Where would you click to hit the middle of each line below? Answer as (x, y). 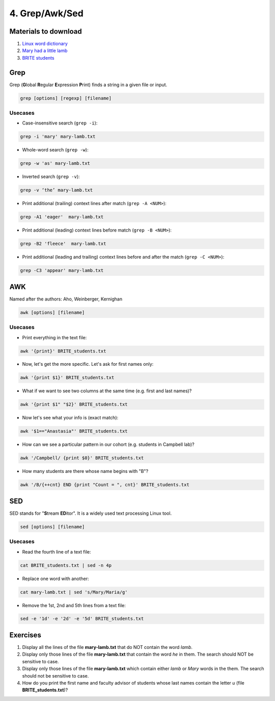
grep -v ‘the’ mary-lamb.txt (57, 190)
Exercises (25, 635)
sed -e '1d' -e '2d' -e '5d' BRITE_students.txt (82, 619)
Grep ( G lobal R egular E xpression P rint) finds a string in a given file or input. (88, 85)
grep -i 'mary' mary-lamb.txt (58, 137)
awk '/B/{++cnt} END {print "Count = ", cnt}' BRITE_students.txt (105, 485)
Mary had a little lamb (45, 51)
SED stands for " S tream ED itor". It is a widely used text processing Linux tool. (91, 513)
